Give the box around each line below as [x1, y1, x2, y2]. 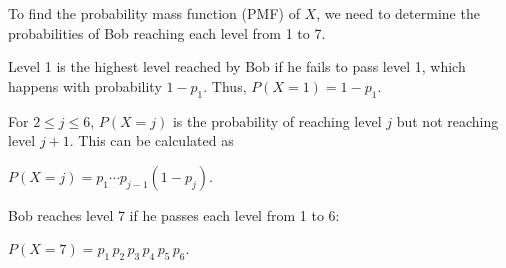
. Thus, [203, 75, 247, 96]
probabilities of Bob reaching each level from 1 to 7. [8, 22, 326, 43]
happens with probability [8, 75, 162, 96]
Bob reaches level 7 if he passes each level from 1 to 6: [8, 204, 340, 225]
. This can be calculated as [69, 130, 234, 151]
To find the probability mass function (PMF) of [8, 3, 300, 23]
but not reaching [396, 110, 499, 131]
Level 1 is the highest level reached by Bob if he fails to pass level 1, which [8, 56, 466, 77]
